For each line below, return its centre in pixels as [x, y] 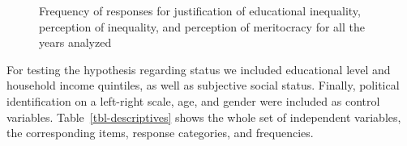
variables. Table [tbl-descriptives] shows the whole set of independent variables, [204, 117]
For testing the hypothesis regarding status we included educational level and [199, 69]
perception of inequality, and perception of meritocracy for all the [202, 26]
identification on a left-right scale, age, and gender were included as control [193, 100]
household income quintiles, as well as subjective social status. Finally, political [203, 85]
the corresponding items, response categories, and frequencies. [160, 133]
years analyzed [75, 42]
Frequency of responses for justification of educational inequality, [200, 10]
